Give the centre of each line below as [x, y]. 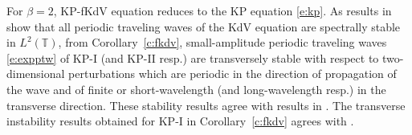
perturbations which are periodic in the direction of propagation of [233, 74]
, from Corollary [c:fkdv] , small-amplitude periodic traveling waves [222, 42]
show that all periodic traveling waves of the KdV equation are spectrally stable [204, 26]
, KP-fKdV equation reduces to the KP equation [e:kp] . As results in [222, 10]
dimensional [36, 74]
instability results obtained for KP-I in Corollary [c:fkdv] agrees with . [180, 121]
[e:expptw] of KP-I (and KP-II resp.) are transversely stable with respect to [193, 57]
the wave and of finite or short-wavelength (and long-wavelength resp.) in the [196, 89]
